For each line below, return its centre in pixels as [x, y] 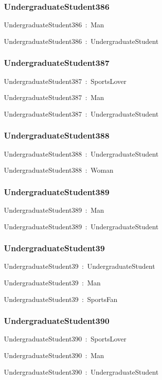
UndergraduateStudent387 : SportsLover [65, 81]
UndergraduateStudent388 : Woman [59, 170]
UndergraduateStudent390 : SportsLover [65, 339]
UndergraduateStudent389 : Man [54, 210]
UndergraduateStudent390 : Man [54, 355]
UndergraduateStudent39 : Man [52, 283]
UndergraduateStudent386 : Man [54, 25]
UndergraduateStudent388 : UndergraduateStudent [81, 153]
